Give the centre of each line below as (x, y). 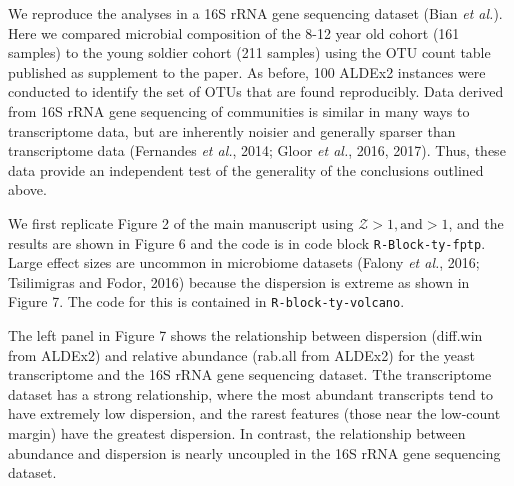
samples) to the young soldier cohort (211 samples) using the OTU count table (249, 52)
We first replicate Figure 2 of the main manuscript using (181, 222)
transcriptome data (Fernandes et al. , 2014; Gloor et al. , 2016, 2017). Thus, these (257, 150)
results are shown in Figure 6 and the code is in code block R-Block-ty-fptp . (247, 242)
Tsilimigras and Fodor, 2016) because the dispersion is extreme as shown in (239, 281)
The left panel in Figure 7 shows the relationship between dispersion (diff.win (245, 335)
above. (27, 189)
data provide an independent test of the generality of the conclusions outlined (246, 169)
